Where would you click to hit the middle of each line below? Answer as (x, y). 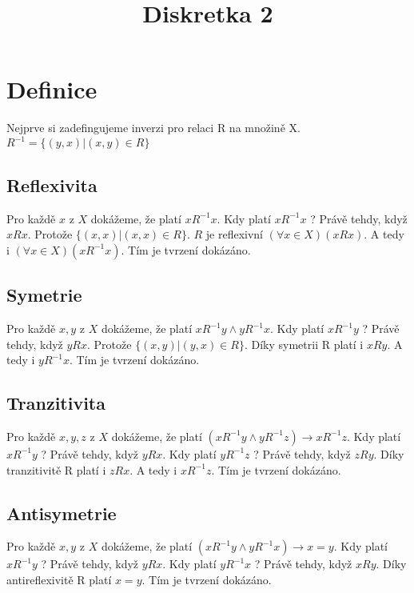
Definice (52, 89)
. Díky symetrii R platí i (304, 344)
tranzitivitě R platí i (56, 469)
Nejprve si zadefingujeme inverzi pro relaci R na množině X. (153, 128)
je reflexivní (234, 234)
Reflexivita (52, 184)
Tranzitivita (56, 403)
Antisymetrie (62, 513)
